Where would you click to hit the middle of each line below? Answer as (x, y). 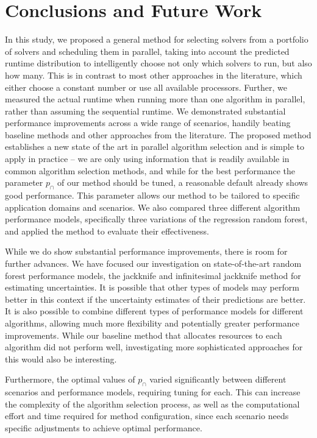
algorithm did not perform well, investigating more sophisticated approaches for (154, 347)
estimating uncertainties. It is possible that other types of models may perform (152, 287)
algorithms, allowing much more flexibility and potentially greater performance (152, 323)
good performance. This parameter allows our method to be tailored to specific (152, 195)
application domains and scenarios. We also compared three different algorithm (153, 207)
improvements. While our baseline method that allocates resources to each (144, 335)
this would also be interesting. (61, 359)
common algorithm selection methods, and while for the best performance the (150, 170)
